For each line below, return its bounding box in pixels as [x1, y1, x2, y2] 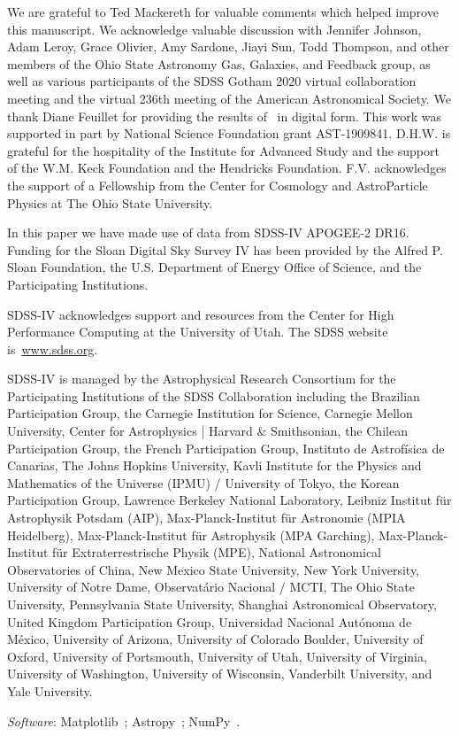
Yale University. [7, 681, 93, 700]
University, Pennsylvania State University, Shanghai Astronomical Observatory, [7, 595, 437, 613]
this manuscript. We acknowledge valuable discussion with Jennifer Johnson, [7, 19, 422, 38]
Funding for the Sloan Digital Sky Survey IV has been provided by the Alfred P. [7, 240, 443, 259]
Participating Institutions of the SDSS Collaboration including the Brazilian [7, 386, 420, 405]
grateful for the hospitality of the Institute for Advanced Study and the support [7, 141, 440, 159]
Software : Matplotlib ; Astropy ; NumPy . [7, 711, 241, 730]
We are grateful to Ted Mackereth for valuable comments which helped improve [7, 3, 439, 20]
